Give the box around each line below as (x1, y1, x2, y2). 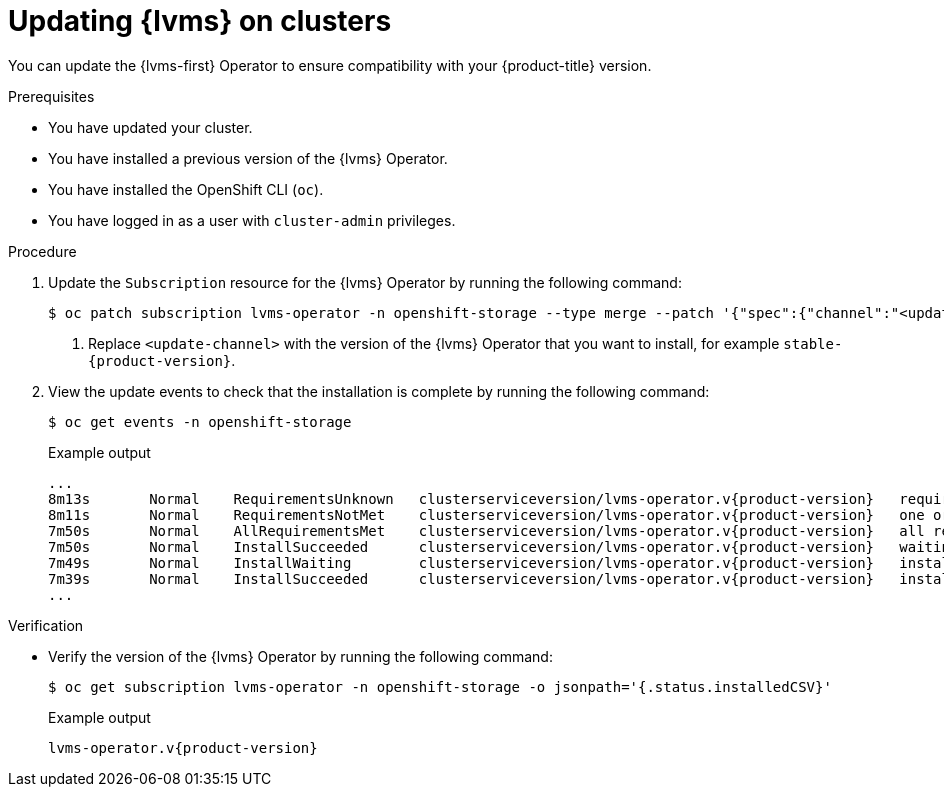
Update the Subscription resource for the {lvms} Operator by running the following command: (48, 273, 682, 291)
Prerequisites (8, 87, 95, 105)
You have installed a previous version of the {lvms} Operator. (48, 149, 448, 167)
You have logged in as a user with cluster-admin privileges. (48, 211, 456, 229)
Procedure (8, 242, 77, 260)
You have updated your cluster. (48, 118, 253, 136)
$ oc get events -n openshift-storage (48, 413, 352, 430)
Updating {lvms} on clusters (8, 4, 392, 38)
